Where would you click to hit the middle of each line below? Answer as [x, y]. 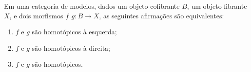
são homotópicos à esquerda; [74, 32]
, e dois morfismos [36, 15]
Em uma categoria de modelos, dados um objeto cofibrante [92, 6]
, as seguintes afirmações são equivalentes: [162, 15]
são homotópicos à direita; [71, 48]
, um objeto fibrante [217, 6]
